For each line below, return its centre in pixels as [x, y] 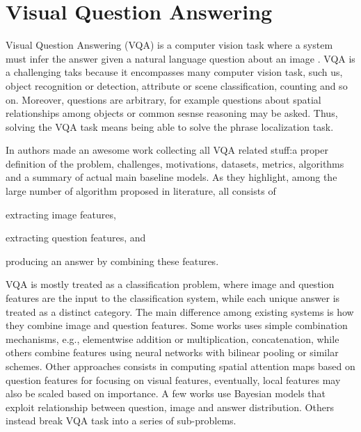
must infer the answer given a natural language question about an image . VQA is [180, 58]
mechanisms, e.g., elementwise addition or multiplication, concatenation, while [173, 338]
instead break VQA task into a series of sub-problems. [121, 421]
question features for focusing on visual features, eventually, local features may [173, 379]
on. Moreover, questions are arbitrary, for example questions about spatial [163, 99]
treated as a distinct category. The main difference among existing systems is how [180, 311]
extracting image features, [61, 214]
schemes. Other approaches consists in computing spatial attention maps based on [180, 366]
